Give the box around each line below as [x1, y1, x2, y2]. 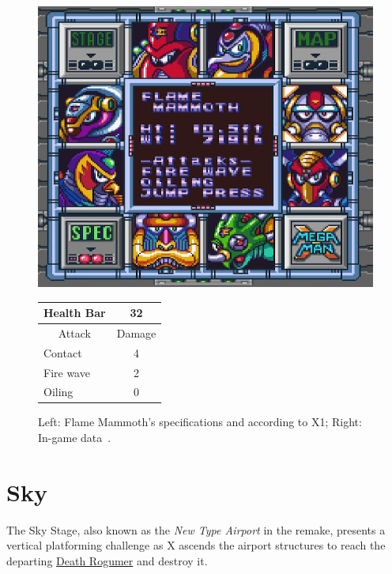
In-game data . [38, 429, 111, 446]
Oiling [43, 383, 73, 400]
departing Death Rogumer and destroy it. [6, 552, 208, 568]
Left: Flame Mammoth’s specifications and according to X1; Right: [38, 414, 362, 430]
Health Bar [43, 304, 106, 320]
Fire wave [43, 364, 90, 380]
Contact [43, 344, 82, 361]
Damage [116, 324, 156, 341]
